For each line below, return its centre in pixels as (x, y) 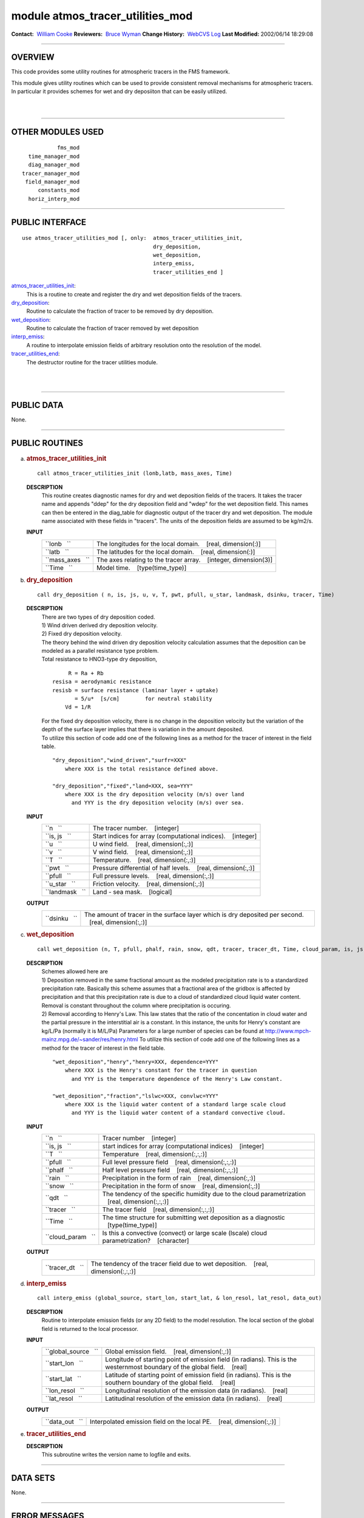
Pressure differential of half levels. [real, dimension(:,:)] (174, 868)
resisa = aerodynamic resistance (102, 682)
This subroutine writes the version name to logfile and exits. (116, 1455)
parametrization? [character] (146, 1241)
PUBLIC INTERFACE (49, 222)
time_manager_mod (54, 156)
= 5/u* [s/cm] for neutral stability (143, 699)
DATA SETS (33, 1478)
